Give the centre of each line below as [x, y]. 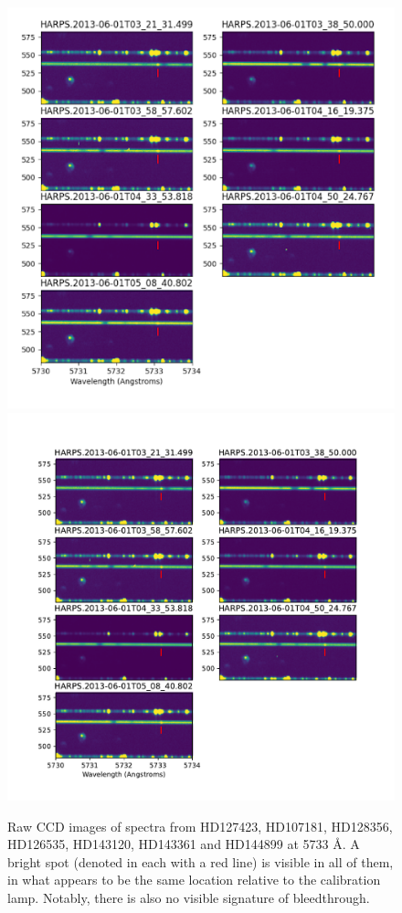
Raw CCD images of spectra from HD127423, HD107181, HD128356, [200, 826]
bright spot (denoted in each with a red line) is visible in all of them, [201, 861]
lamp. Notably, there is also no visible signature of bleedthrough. [189, 897]
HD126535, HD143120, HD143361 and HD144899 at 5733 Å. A [184, 844]
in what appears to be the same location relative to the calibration [194, 880]
